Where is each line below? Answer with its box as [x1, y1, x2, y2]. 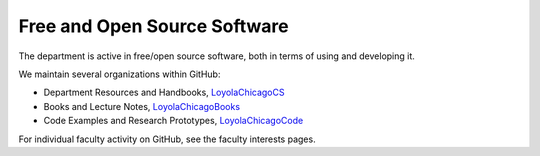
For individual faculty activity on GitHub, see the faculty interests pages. [18, 133, 316, 145]
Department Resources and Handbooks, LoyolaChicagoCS [43, 86, 285, 99]
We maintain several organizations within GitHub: [18, 68, 221, 80]
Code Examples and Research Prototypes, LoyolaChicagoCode [43, 115, 304, 127]
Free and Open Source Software [18, 15, 289, 37]
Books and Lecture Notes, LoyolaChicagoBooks [43, 100, 240, 112]
